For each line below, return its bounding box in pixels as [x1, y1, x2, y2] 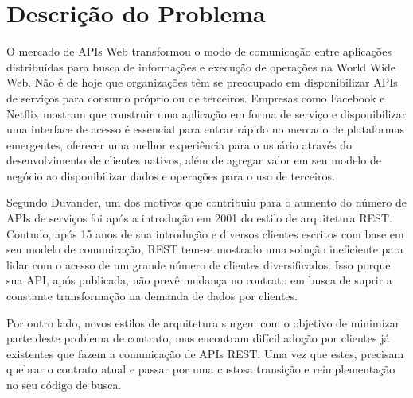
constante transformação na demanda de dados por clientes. [6, 288, 298, 304]
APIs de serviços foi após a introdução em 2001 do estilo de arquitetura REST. [6, 210, 392, 226]
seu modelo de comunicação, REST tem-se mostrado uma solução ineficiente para [6, 241, 403, 257]
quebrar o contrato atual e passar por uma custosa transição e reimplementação [6, 361, 395, 377]
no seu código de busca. [6, 377, 122, 392]
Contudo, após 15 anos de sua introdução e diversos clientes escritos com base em [6, 225, 404, 242]
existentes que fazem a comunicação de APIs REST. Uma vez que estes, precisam [6, 345, 404, 361]
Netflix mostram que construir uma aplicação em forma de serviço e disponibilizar [6, 105, 407, 122]
